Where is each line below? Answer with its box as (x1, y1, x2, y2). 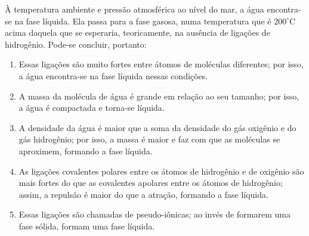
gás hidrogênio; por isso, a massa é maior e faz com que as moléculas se (18, 133, 280, 145)
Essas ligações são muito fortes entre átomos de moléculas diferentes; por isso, (18, 58, 304, 70)
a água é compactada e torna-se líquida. (18, 101, 165, 114)
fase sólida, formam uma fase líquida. (18, 219, 155, 232)
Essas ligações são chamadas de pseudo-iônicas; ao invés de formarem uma (18, 208, 291, 221)
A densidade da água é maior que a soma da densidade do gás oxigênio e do (18, 121, 296, 133)
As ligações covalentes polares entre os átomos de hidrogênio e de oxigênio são (18, 164, 304, 177)
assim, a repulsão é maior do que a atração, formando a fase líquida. (18, 188, 268, 200)
